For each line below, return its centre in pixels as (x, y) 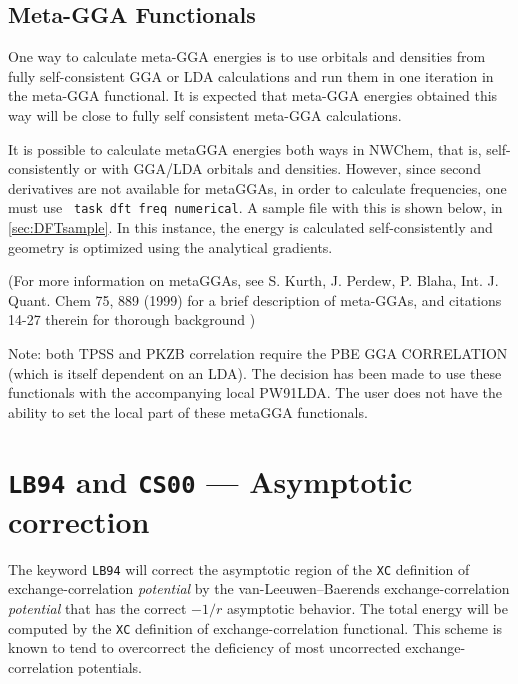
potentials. (110, 666)
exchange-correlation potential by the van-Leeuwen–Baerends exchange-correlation (259, 588)
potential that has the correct (97, 608)
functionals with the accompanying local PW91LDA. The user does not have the (255, 392)
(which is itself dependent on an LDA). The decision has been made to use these (255, 372)
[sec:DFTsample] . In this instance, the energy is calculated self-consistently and (250, 227)
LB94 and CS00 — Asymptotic (210, 480)
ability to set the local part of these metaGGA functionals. (188, 411)
